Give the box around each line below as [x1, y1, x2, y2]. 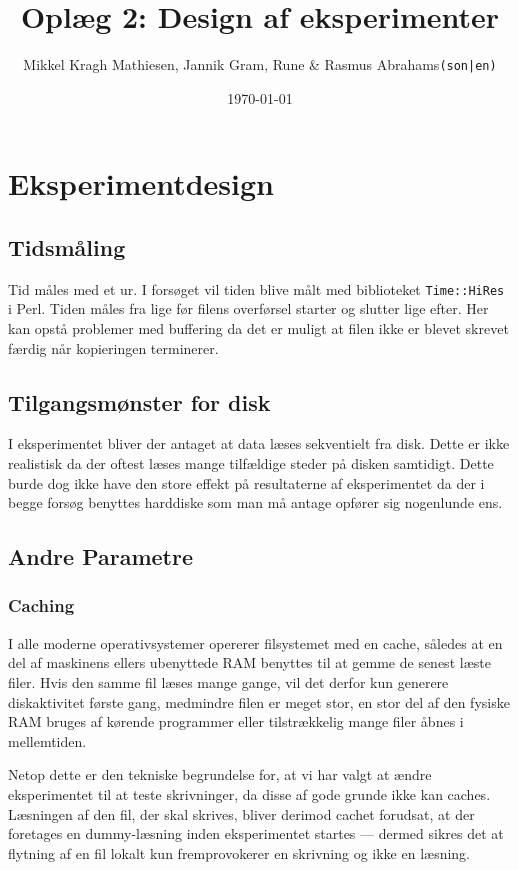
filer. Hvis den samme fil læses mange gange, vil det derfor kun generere [8, 671, 449, 692]
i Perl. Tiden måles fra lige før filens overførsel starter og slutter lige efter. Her [8, 298, 489, 319]
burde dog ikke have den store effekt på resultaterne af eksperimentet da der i [8, 472, 485, 493]
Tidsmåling [8, 231, 126, 262]
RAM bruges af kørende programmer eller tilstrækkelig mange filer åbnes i [8, 711, 464, 732]
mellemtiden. [8, 730, 87, 751]
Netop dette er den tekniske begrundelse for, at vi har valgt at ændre [8, 764, 432, 785]
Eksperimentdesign [8, 163, 275, 204]
